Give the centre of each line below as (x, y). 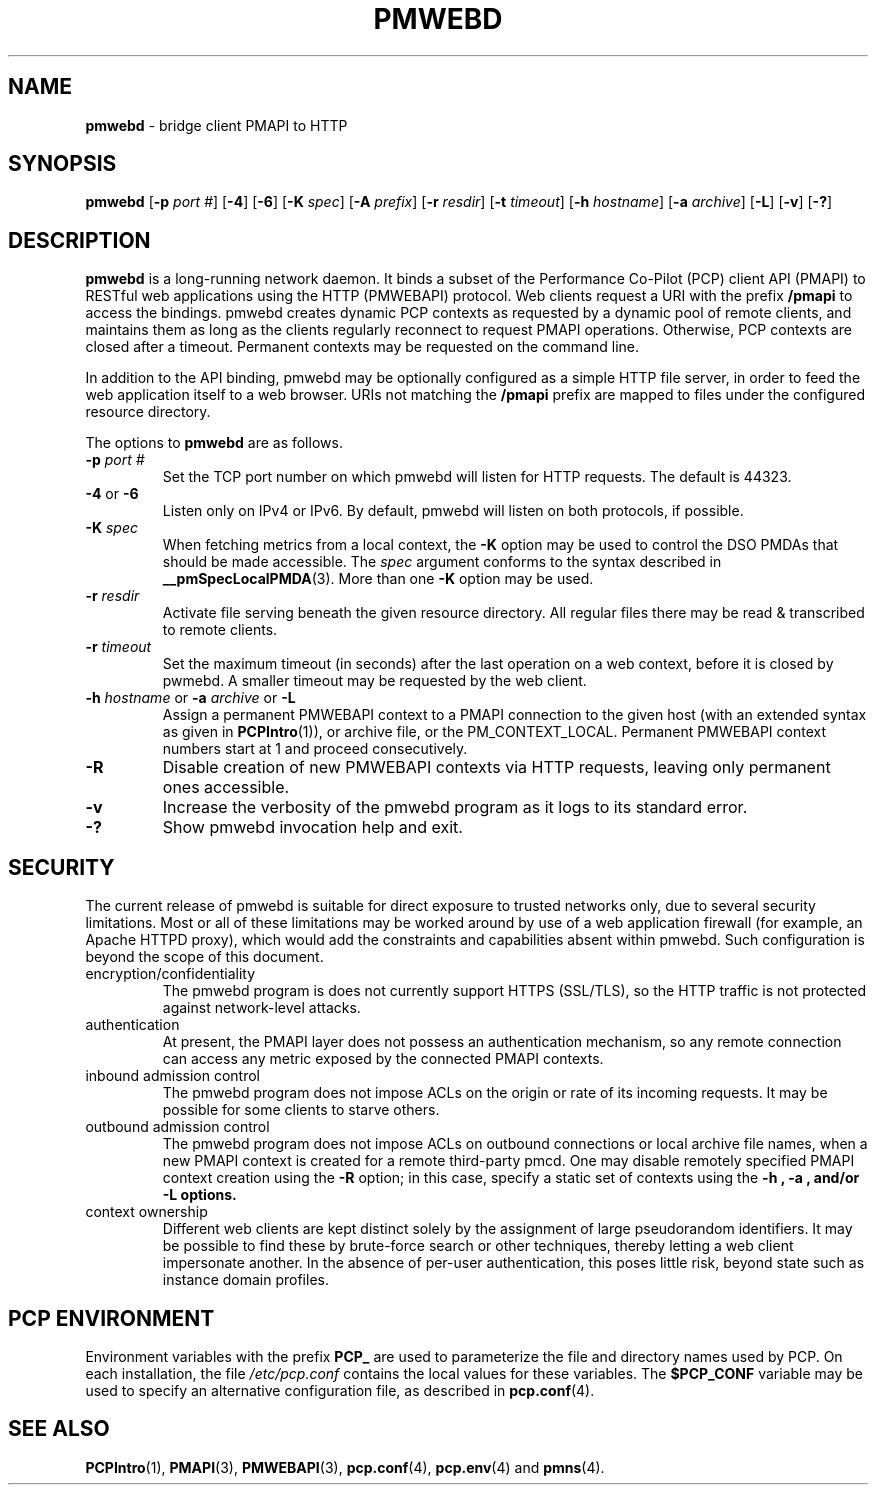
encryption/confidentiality (170, 974)
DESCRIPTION (79, 240)
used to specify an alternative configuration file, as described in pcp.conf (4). (340, 1390)
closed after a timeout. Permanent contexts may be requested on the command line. (362, 347)
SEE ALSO (59, 1429)
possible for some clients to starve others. (301, 1110)
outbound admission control (177, 1127)
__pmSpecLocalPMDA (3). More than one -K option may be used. (378, 579)
